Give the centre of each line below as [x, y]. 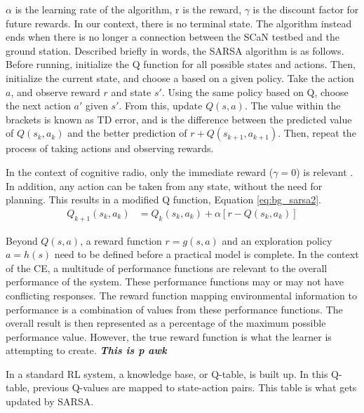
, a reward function [121, 240]
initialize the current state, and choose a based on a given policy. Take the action [180, 77]
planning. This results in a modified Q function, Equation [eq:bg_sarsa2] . [163, 199]
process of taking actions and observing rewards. [110, 148]
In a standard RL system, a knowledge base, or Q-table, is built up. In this [167, 373]
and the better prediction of [127, 133]
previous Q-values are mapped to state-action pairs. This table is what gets [195, 387]
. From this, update [161, 106]
